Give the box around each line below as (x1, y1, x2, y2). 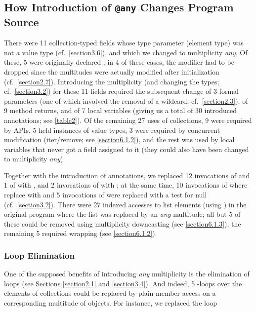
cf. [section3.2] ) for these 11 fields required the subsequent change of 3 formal (4, 86, 239, 96)
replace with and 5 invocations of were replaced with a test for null (4, 190, 207, 200)
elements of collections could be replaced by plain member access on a (4, 288, 216, 298)
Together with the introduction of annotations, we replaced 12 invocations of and (4, 170, 250, 180)
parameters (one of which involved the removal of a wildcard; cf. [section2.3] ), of (4, 95, 248, 106)
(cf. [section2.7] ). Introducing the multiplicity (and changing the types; (4, 76, 219, 86)
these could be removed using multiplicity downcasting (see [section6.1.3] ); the (4, 218, 241, 229)
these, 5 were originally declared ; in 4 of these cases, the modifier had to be (4, 57, 234, 67)
